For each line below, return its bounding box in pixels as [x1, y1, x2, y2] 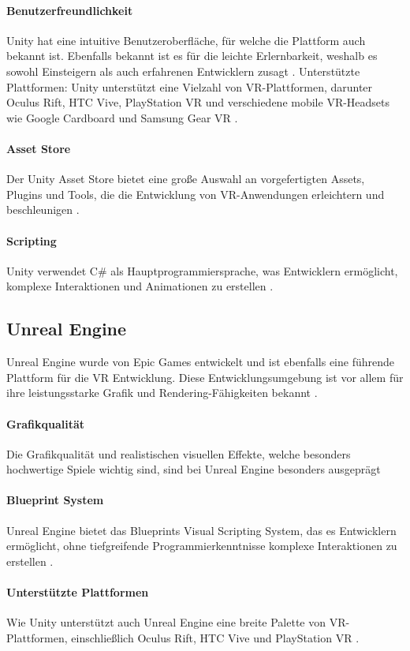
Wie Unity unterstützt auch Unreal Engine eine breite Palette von [6, 614, 326, 630]
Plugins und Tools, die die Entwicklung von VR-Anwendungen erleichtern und [6, 185, 385, 202]
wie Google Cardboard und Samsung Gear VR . [6, 109, 238, 125]
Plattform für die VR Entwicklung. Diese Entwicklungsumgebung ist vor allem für [6, 369, 404, 385]
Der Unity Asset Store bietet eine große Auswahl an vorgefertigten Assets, [6, 170, 365, 187]
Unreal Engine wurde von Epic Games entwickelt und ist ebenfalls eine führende [6, 354, 395, 370]
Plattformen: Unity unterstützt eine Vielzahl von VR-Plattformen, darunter [6, 78, 373, 95]
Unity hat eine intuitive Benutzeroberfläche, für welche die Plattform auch [6, 32, 366, 48]
